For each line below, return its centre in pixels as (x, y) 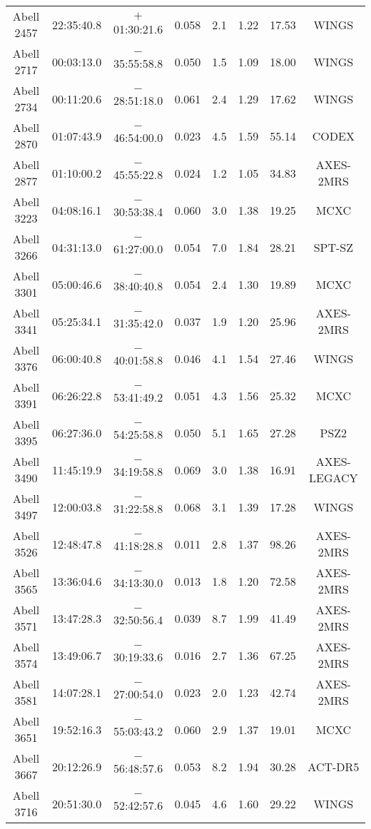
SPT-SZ (334, 247)
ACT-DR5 (334, 766)
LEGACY (334, 478)
